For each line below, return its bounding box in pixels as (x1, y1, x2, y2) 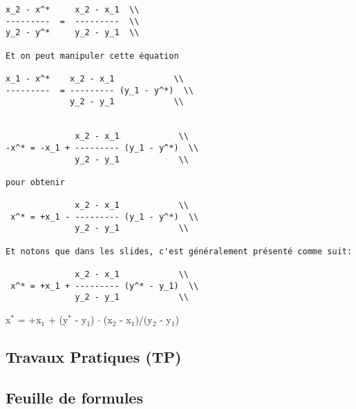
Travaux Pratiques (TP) (6, 346, 182, 368)
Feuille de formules (6, 386, 143, 408)
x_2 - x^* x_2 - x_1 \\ (6, 5, 140, 15)
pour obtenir (6, 177, 65, 187)
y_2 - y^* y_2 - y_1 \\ (6, 28, 140, 38)
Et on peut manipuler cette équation (6, 50, 179, 61)
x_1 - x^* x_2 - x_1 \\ (6, 73, 184, 84)
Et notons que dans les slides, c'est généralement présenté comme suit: (6, 246, 353, 256)
